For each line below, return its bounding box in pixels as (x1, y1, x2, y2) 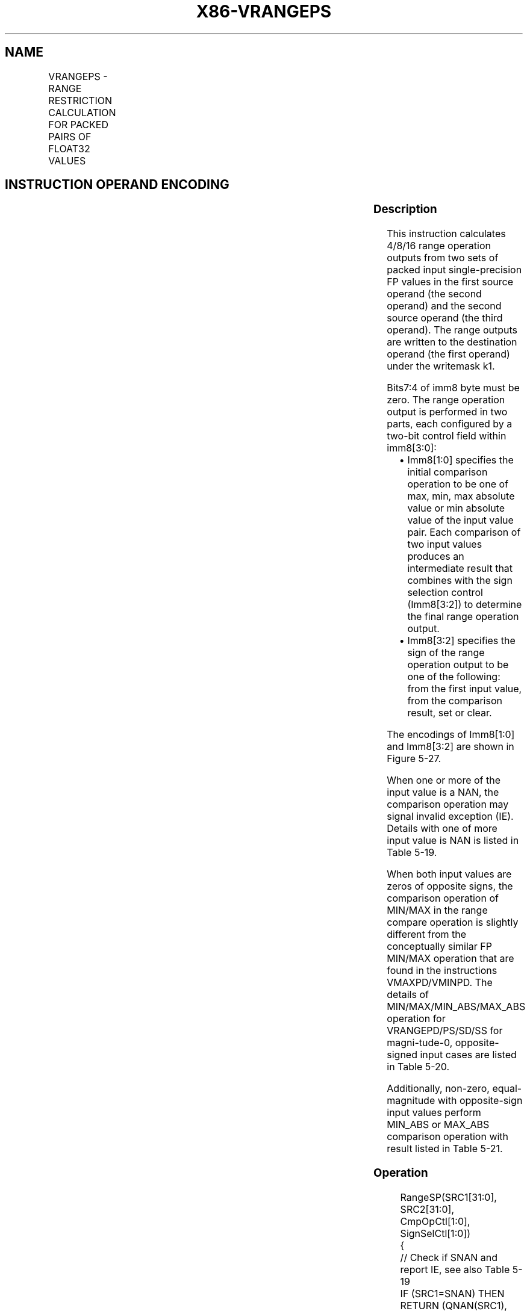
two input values (407, 538, 482, 551)
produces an (407, 550, 464, 563)
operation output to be (407, 659, 509, 671)
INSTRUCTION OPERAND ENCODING (5, 177, 229, 193)
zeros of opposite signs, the (387, 880, 513, 893)
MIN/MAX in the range (387, 904, 488, 917)
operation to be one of (407, 478, 508, 491)
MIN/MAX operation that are (387, 952, 514, 965)
